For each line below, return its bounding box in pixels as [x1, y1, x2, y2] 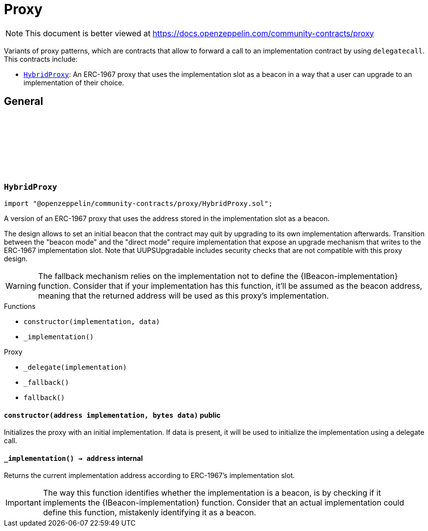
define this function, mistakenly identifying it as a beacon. [43, 507, 256, 518]
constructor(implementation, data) [24, 317, 160, 326]
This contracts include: [4, 54, 78, 63]
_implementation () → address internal [4, 454, 143, 462]
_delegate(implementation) [24, 363, 127, 371]
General [4, 95, 44, 108]
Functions [4, 302, 36, 310]
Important [5, 498, 41, 508]
